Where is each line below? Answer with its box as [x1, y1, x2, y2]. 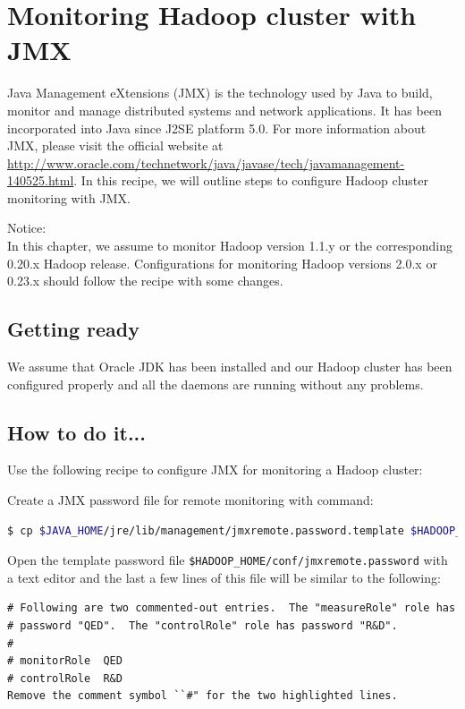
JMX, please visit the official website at [7, 136, 224, 155]
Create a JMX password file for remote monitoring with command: [7, 491, 374, 509]
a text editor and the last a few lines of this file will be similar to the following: [7, 568, 441, 586]
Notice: [7, 218, 46, 237]
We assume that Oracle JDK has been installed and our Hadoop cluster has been [7, 357, 452, 376]
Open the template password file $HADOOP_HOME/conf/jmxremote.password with [7, 551, 448, 569]
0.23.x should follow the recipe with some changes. [7, 271, 283, 290]
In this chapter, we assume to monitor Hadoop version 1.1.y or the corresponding [7, 236, 453, 255]
